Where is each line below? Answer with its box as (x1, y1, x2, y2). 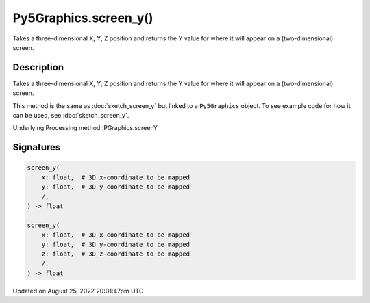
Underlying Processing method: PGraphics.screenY (12, 124, 158, 132)
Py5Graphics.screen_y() (12, 10, 153, 25)
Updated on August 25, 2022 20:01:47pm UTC (12, 287, 144, 295)
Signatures (12, 142, 61, 153)
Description (12, 62, 64, 73)
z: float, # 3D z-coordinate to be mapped (41, 250, 190, 258)
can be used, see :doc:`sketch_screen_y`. (12, 111, 129, 120)
